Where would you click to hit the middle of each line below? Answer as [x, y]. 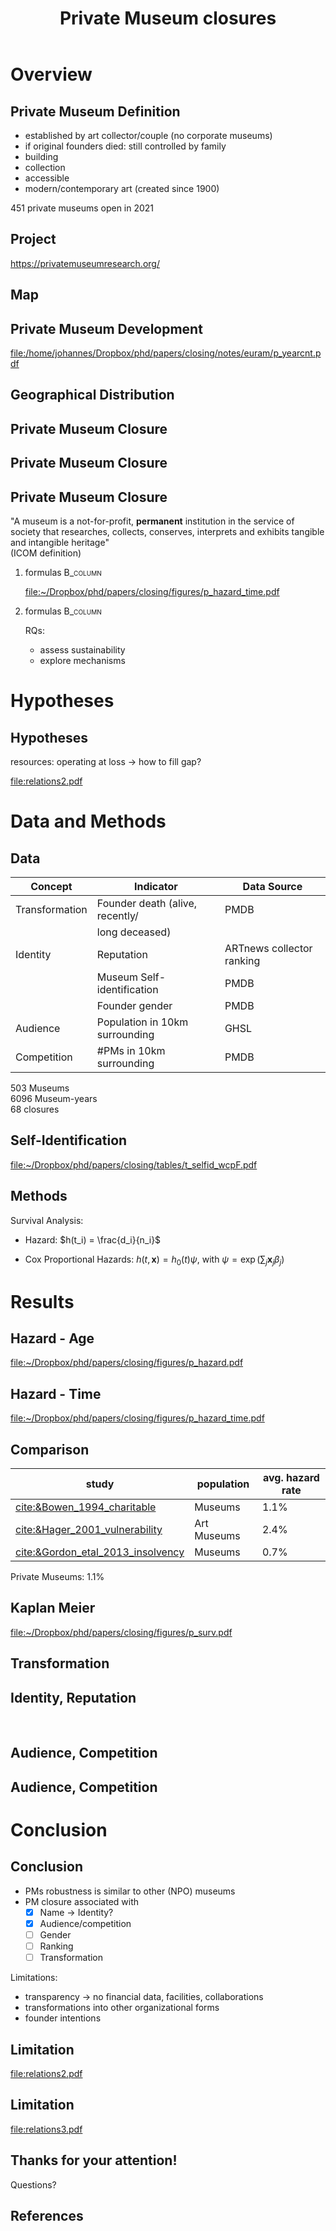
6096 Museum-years [54, 1098]
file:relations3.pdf [46, 2129]
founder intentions [63, 2018]
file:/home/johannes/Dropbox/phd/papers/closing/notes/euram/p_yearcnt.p [166, 353]
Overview [51, 74]
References [47, 2215]
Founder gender [134, 1005]
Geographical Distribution [92, 395]
